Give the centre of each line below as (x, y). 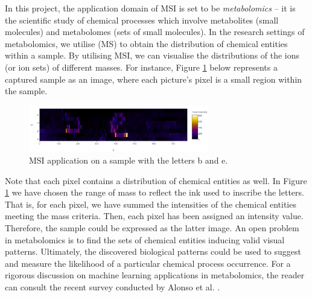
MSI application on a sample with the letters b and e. (129, 160)
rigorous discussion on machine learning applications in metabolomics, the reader (155, 275)
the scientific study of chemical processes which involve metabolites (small (142, 20)
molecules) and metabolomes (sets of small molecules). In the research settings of (155, 32)
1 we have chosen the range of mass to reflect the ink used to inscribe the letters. (154, 192)
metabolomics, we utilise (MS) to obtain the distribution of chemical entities (146, 43)
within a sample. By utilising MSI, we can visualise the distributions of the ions (152, 55)
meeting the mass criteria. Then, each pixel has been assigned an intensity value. (154, 216)
